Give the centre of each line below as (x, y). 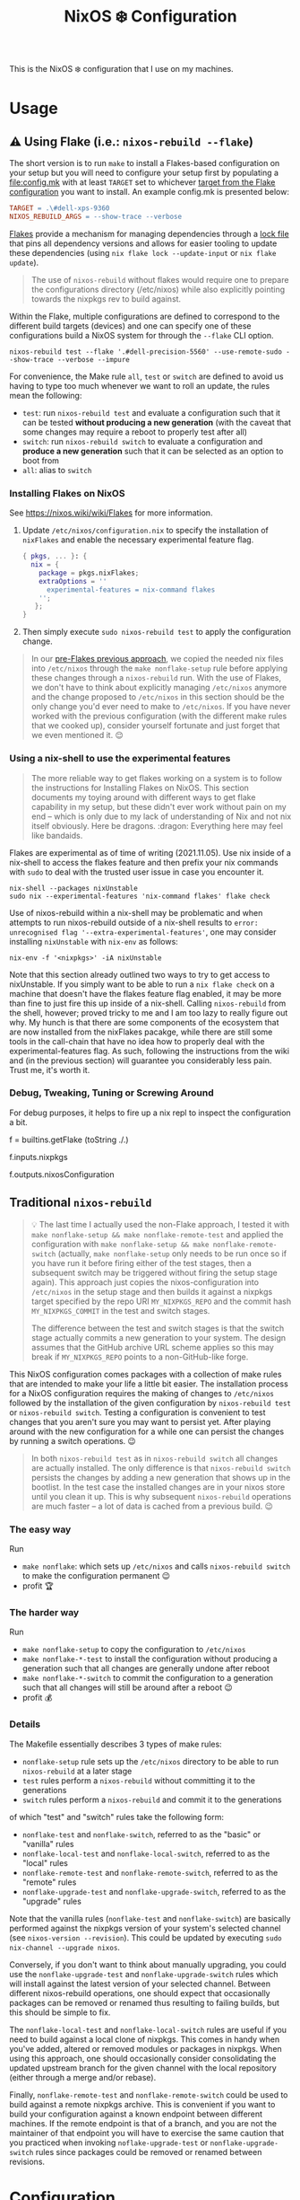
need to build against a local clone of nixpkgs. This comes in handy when (145, 2039)
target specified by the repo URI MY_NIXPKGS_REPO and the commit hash (161, 1301)
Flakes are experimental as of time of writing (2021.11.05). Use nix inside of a (150, 852)
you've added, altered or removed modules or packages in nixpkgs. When (146, 2048)
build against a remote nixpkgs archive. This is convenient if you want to (142, 2104)
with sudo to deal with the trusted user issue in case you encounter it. (137, 872)
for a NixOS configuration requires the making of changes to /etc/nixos (142, 1393)
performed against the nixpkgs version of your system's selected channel (145, 1928)
